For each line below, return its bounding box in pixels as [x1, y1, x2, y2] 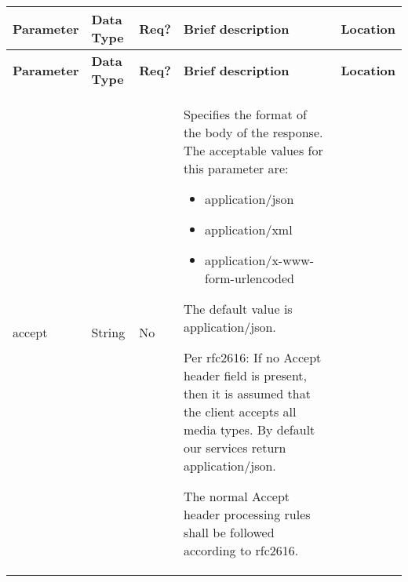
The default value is [183, 300, 293, 318]
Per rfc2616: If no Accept [183, 348, 322, 366]
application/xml [205, 220, 293, 238]
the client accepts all [183, 402, 297, 420]
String [91, 323, 126, 341]
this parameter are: [183, 159, 289, 177]
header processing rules [183, 505, 311, 523]
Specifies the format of [183, 105, 307, 123]
